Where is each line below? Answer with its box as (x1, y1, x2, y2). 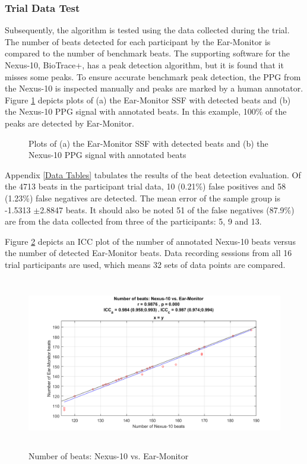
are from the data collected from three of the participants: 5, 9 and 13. (5, 215, 262, 228)
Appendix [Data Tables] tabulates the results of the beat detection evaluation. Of (5, 168, 301, 181)
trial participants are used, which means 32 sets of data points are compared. (5, 258, 286, 270)
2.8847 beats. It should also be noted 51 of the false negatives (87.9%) (40, 203, 295, 216)
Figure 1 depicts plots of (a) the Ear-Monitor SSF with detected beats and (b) (5, 93, 291, 106)
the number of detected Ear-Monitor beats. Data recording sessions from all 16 (5, 247, 292, 259)
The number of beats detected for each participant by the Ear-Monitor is (5, 35, 271, 48)
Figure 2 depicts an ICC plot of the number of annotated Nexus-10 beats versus (5, 235, 296, 247)
